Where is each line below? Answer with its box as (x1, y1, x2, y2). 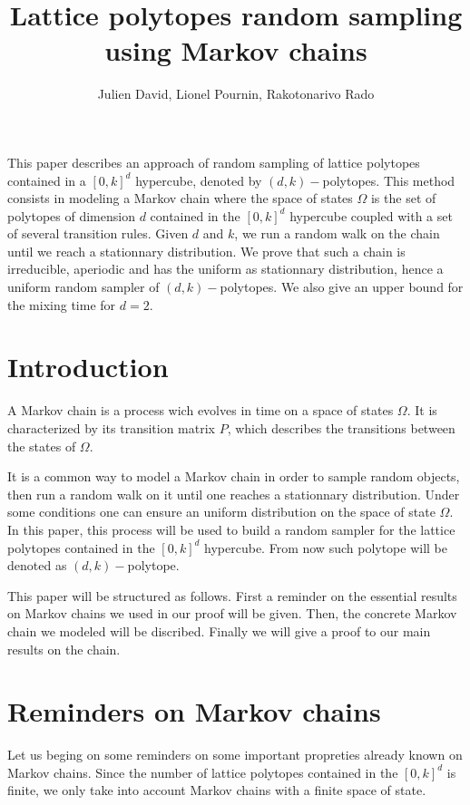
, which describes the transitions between (227, 418, 455, 437)
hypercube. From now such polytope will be (204, 538, 447, 557)
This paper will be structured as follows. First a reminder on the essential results (7, 586, 457, 605)
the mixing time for (7, 295, 116, 314)
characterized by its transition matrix (7, 418, 215, 437)
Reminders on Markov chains (7, 693, 381, 730)
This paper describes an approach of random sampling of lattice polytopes (7, 152, 420, 171)
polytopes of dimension (7, 206, 135, 225)
